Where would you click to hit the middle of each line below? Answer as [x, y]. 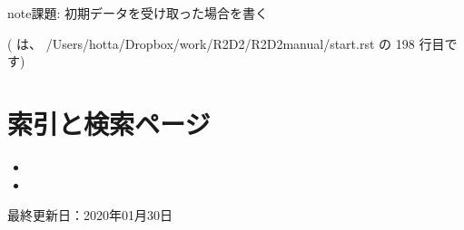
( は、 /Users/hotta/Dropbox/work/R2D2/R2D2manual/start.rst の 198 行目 [226, 43]
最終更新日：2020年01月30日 [90, 215]
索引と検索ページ [109, 123]
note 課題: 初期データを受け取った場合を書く [138, 13]
